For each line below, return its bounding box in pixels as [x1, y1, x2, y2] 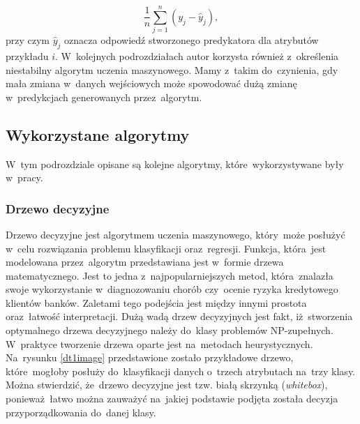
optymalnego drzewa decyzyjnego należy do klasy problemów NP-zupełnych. [6, 323, 333, 338]
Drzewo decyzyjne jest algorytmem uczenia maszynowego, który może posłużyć [6, 227, 345, 241]
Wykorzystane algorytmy [6, 123, 190, 145]
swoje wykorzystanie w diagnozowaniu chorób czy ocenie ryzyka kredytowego [6, 282, 338, 296]
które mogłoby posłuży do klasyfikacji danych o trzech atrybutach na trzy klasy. [6, 363, 356, 378]
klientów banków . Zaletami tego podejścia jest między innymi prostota [6, 295, 307, 310]
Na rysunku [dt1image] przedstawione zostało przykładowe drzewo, [6, 350, 294, 365]
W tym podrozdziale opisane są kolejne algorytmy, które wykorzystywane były [6, 156, 344, 171]
